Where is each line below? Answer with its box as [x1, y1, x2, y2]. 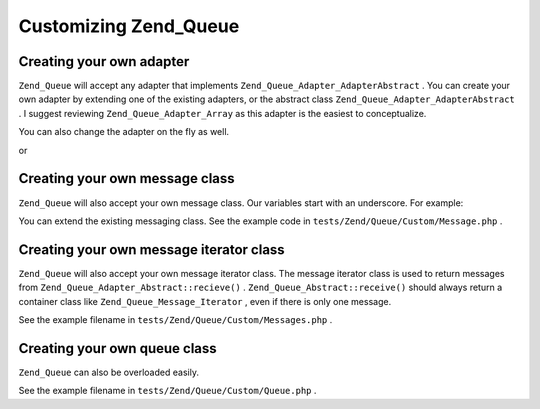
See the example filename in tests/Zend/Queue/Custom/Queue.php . [18, 385, 317, 397]
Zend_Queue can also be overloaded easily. [18, 366, 200, 378]
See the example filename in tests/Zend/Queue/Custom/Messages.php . [18, 314, 333, 325]
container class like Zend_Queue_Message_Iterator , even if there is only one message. [18, 295, 392, 307]
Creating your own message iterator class [18, 241, 285, 258]
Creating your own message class [18, 170, 235, 187]
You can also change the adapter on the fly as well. [18, 126, 230, 138]
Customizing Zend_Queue [18, 15, 240, 37]
